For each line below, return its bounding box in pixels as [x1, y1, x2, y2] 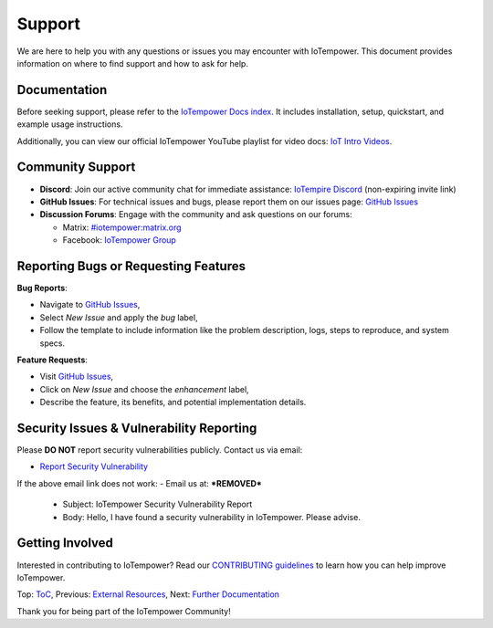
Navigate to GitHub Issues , [39, 299, 141, 310]
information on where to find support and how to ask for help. [16, 58, 248, 68]
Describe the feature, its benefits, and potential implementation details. [39, 397, 307, 408]
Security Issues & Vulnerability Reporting [16, 420, 257, 435]
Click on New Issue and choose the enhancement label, [39, 383, 250, 394]
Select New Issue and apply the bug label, [39, 311, 198, 323]
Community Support [16, 160, 136, 175]
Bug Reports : [16, 283, 68, 293]
